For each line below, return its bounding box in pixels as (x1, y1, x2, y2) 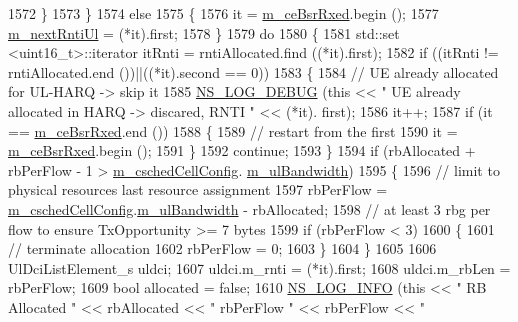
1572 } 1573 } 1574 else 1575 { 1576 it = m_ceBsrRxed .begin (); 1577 (8, 3, 439, 23)
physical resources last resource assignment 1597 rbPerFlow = (8, 179, 388, 200)
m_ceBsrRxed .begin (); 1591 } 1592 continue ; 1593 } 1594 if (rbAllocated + (8, 140, 476, 161)
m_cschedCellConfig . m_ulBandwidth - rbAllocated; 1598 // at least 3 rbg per (8, 198, 491, 219)
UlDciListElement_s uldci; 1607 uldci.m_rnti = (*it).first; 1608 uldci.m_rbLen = (8, 257, 511, 278)
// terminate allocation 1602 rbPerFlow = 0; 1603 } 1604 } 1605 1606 (8, 238, 437, 259)
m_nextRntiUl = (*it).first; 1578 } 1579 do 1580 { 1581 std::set (8, 22, 400, 43)
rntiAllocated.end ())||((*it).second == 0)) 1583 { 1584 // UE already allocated (8, 61, 499, 82)
